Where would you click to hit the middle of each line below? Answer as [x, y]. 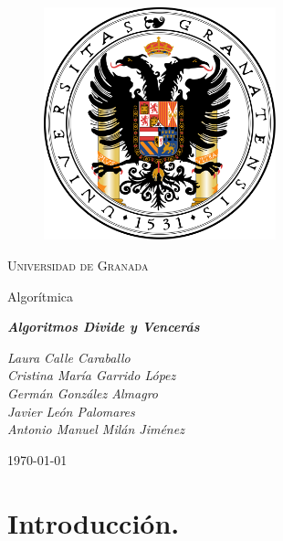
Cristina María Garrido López [92, 375]
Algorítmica [40, 296]
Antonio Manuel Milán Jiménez [96, 429]
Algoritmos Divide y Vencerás [104, 327]
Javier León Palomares [71, 411]
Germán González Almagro [83, 392]
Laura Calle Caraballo [69, 357]
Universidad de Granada [78, 265]
